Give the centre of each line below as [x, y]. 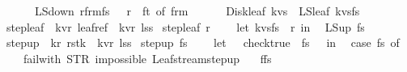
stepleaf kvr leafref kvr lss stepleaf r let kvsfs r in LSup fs [185, 26]
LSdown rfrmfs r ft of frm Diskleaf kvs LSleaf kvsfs [197, 11]
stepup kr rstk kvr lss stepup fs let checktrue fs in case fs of [203, 42]
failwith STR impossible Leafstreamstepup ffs [147, 58]
